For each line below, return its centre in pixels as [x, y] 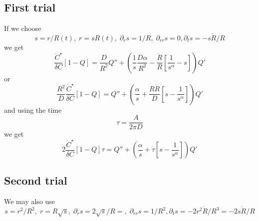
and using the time [33, 110]
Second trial [36, 180]
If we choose [23, 28]
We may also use [30, 201]
